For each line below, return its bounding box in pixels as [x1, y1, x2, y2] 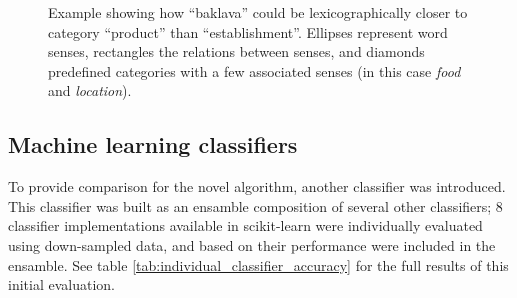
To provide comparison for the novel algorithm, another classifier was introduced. [8, 176, 506, 197]
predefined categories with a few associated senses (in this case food [48, 60, 461, 81]
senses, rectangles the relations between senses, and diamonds [48, 41, 425, 62]
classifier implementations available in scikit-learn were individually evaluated [8, 215, 483, 236]
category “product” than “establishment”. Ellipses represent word [48, 21, 448, 42]
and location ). [48, 80, 132, 101]
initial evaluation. [8, 274, 115, 295]
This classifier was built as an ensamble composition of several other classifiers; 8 [8, 195, 503, 216]
